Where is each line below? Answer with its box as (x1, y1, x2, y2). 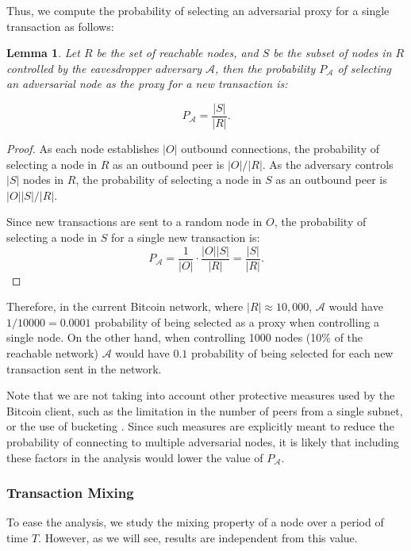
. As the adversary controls (262, 155, 394, 172)
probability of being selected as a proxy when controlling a (94, 313, 380, 330)
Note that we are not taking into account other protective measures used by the (6, 387, 395, 404)
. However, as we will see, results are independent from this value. (38, 530, 358, 545)
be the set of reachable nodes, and (96, 44, 259, 61)
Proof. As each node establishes (6, 140, 159, 157)
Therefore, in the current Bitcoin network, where (6, 298, 244, 315)
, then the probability (215, 59, 316, 76)
